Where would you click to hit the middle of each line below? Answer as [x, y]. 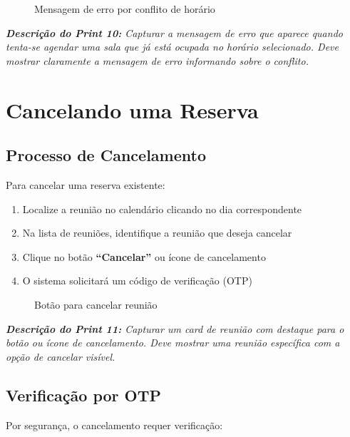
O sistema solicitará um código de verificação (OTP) [137, 281]
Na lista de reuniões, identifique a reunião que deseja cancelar [157, 233]
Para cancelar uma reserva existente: [86, 184]
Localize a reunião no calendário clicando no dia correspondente [162, 209]
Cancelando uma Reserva [132, 109]
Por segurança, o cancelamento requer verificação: [114, 425]
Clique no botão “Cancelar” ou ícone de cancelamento [144, 256]
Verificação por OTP [84, 395]
